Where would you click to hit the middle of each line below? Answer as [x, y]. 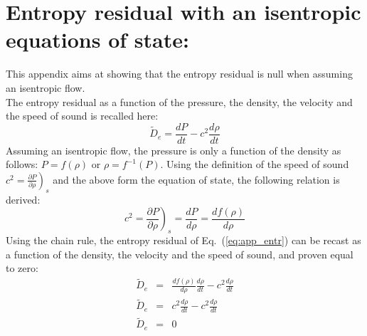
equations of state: [97, 40]
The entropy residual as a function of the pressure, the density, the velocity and [179, 101]
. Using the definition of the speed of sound [255, 164]
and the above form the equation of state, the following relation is [196, 179]
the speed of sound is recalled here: [82, 116]
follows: [22, 164]
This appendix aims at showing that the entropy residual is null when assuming [179, 74]
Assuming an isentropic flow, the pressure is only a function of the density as [174, 150]
